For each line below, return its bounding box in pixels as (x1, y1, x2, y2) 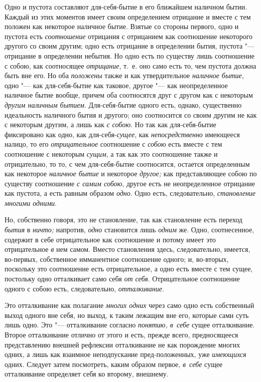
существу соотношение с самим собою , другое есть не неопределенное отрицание (5, 178, 255, 188)
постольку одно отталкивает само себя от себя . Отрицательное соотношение (5, 273, 240, 284)
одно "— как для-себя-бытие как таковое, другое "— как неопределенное (5, 80, 228, 90)
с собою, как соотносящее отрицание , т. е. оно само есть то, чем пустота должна (5, 60, 256, 71)
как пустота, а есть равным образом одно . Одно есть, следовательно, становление (5, 188, 256, 198)
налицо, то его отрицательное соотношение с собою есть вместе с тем (5, 139, 222, 149)
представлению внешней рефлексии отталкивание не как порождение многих (5, 339, 240, 349)
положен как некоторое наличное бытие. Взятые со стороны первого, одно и (5, 21, 239, 32)
